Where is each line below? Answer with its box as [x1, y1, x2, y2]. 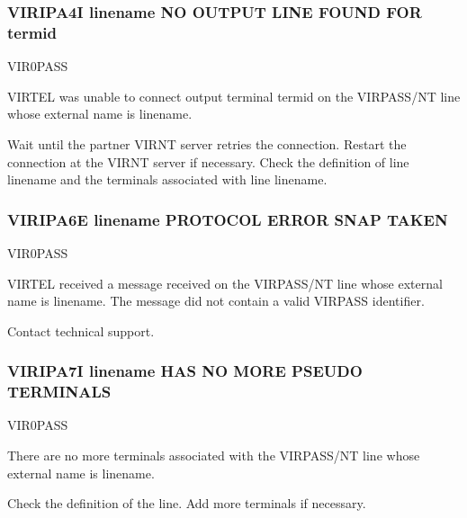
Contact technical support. [7, 321, 155, 340]
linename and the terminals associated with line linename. [7, 170, 328, 189]
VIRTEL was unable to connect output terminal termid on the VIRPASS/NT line [7, 86, 461, 105]
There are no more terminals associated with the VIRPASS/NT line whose [7, 446, 420, 465]
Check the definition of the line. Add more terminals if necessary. [7, 494, 366, 513]
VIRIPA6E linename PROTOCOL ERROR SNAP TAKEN [7, 208, 448, 230]
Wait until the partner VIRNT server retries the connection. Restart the [7, 134, 407, 153]
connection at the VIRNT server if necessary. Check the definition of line [7, 152, 409, 171]
